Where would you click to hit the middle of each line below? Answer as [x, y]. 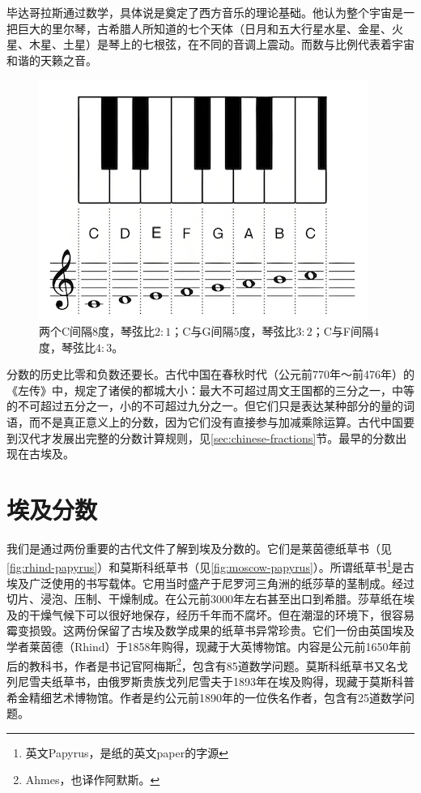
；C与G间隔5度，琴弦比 [234, 330]
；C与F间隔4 [345, 330]
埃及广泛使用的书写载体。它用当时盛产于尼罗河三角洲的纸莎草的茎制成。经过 [210, 583]
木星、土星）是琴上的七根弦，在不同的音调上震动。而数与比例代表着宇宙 [221, 44]
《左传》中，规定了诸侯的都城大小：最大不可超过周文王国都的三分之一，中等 [210, 390]
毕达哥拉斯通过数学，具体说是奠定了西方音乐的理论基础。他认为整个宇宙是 [205, 12]
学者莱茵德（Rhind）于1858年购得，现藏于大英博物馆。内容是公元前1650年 [203, 647]
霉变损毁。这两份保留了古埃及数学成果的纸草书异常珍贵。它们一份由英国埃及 [210, 630]
